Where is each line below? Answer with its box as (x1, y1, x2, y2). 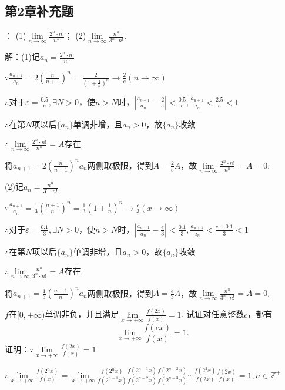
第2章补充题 (5, 2, 74, 20)
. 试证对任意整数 (181, 308, 244, 320)
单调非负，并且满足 (45, 308, 119, 320)
